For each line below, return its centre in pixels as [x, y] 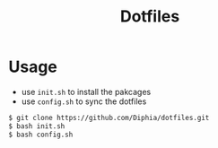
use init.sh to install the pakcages [86, 91]
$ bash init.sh [37, 126]
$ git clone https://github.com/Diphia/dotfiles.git [109, 118]
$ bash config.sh [41, 135]
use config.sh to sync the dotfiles [84, 101]
